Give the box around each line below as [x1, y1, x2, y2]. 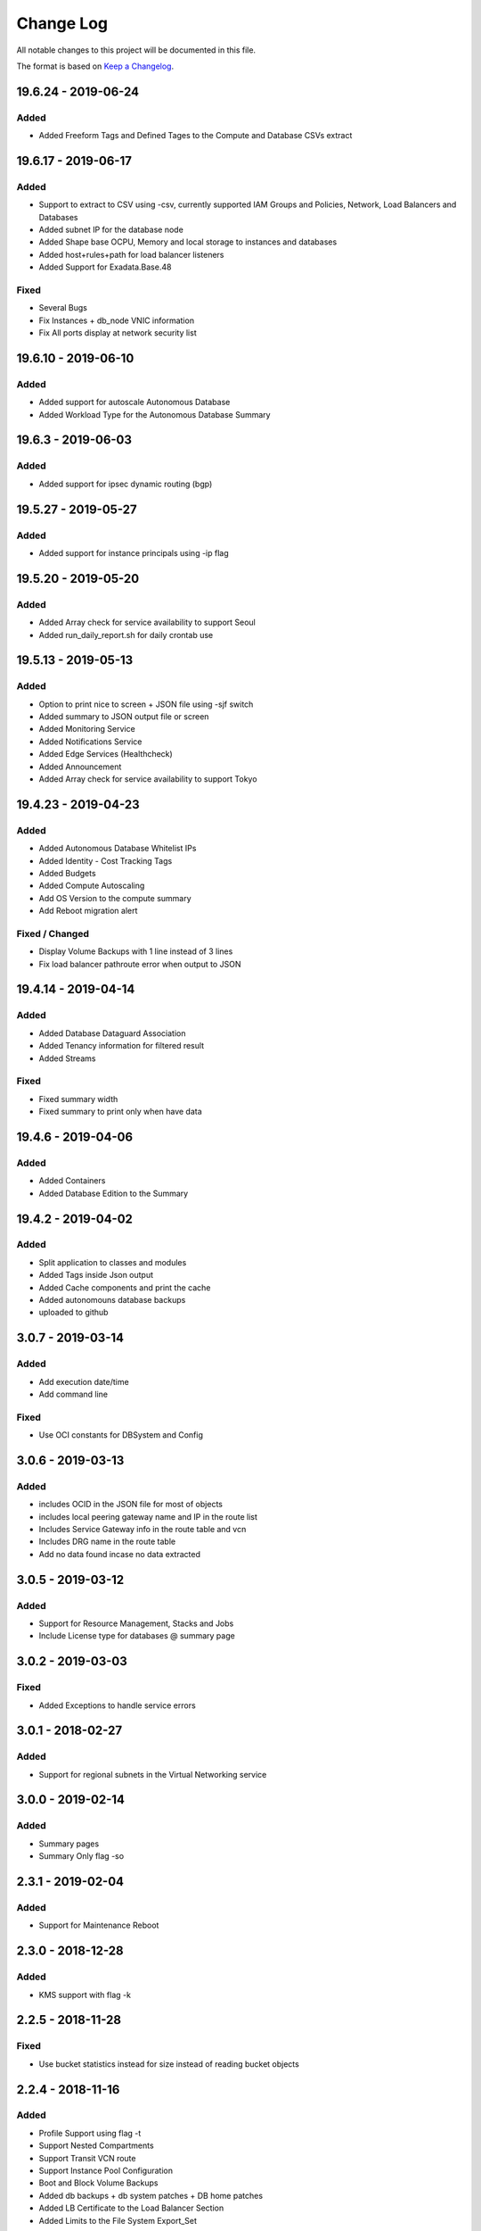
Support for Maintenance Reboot [38, 1920, 159, 1931]
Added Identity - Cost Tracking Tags [38, 855, 173, 866]
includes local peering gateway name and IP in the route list [38, 1511, 258, 1522]
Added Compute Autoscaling [38, 880, 145, 892]
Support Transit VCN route [38, 2152, 136, 2163]
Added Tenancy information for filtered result [38, 1041, 205, 1051]
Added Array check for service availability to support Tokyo [38, 774, 257, 784]
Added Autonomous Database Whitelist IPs [38, 843, 197, 854]
